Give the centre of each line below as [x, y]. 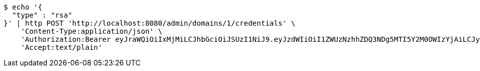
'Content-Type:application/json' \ [91, 31]
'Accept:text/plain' [61, 47]
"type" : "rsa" [42, 15]
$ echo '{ [23, 7]
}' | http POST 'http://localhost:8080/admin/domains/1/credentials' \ [150, 23]
